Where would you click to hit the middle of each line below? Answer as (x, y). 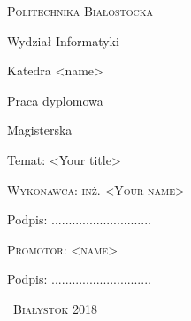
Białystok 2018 (55, 308)
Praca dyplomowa (55, 100)
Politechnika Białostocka (80, 11)
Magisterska (40, 130)
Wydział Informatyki (63, 40)
